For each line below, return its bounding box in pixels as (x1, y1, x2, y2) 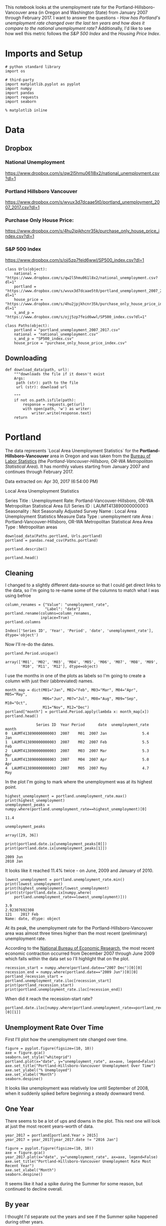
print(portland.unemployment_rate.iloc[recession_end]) (5, 987, 123, 992)
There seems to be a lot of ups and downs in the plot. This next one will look (5, 1118, 161, 1124)
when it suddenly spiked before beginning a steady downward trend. (5, 1090, 145, 1096)
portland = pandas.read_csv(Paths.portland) (5, 538, 98, 543)
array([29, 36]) (5, 833, 39, 838)
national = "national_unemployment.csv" (14, 332, 98, 337)
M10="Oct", (5, 701, 28, 706)
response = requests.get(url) (23, 402, 85, 407)
